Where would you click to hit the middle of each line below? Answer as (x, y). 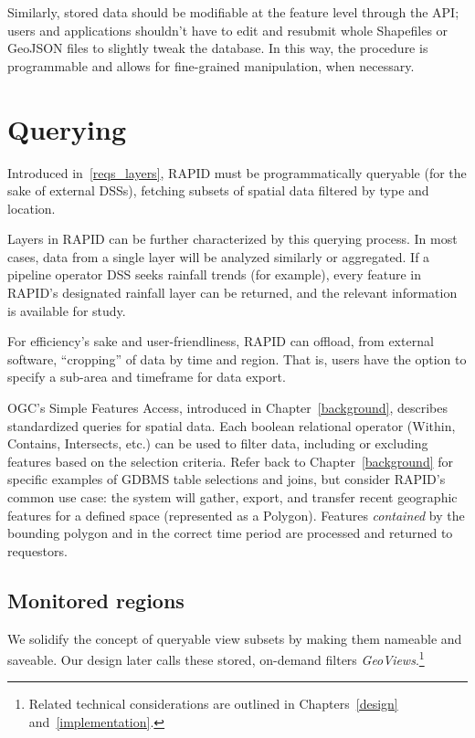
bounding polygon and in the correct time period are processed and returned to (230, 533)
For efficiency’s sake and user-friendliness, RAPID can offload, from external (221, 341)
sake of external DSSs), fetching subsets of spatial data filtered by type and (218, 190)
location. (32, 208)
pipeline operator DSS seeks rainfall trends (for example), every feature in (215, 274)
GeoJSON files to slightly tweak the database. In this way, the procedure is (218, 48)
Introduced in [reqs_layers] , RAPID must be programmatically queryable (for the (237, 172)
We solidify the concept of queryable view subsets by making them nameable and (235, 638)
